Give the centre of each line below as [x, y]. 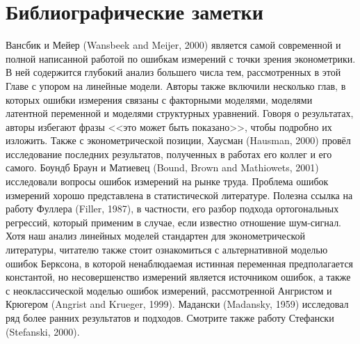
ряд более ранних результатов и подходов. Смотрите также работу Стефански [170, 318]
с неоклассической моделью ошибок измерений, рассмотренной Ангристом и [169, 290]
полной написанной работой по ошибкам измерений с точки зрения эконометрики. [181, 58]
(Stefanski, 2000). [43, 331]
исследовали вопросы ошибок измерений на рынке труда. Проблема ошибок [167, 181]
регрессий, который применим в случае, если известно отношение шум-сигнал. [174, 222]
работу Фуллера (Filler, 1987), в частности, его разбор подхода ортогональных [172, 209]
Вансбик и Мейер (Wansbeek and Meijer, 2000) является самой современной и [173, 45]
